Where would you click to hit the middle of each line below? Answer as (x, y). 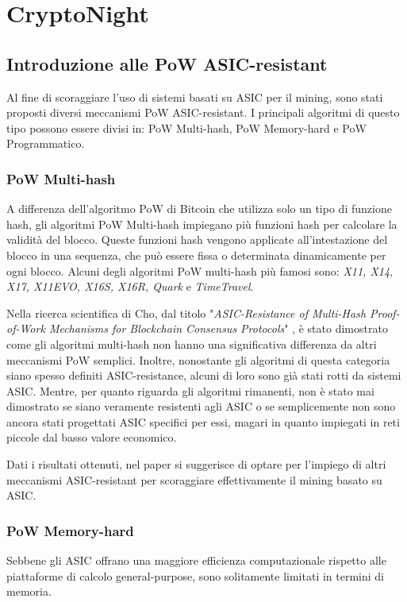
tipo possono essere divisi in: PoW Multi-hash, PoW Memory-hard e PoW (186, 127)
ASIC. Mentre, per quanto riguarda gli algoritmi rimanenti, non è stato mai (190, 390)
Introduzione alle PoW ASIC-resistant (167, 63)
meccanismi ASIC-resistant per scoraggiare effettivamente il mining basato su (194, 479)
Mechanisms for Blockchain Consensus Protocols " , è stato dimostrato (218, 328)
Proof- (385, 313)
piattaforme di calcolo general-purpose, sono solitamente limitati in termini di (196, 575)
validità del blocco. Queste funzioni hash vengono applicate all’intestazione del (197, 239)
